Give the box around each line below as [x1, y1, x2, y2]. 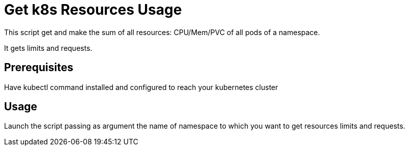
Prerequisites [4, 61, 73, 74]
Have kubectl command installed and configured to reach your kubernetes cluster [4, 82, 278, 92]
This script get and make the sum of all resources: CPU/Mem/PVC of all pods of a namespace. [4, 27, 320, 37]
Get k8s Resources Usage [4, 1, 182, 18]
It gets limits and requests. [4, 43, 93, 52]
